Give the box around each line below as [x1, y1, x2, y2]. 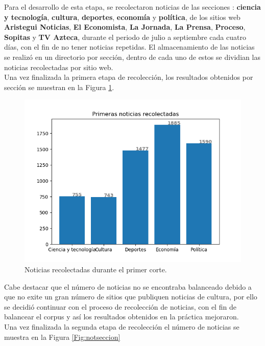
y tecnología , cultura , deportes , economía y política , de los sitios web [4, 11, 240, 22]
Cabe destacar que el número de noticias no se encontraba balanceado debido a [4, 281, 252, 292]
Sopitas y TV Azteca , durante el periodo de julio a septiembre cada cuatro [4, 31, 246, 42]
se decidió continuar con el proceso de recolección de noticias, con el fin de [4, 301, 236, 312]
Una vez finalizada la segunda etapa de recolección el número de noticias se [4, 321, 239, 332]
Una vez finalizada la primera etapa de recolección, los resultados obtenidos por [4, 72, 253, 82]
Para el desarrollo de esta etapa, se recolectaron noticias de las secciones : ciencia [4, 2, 261, 12]
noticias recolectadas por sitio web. [4, 61, 113, 72]
